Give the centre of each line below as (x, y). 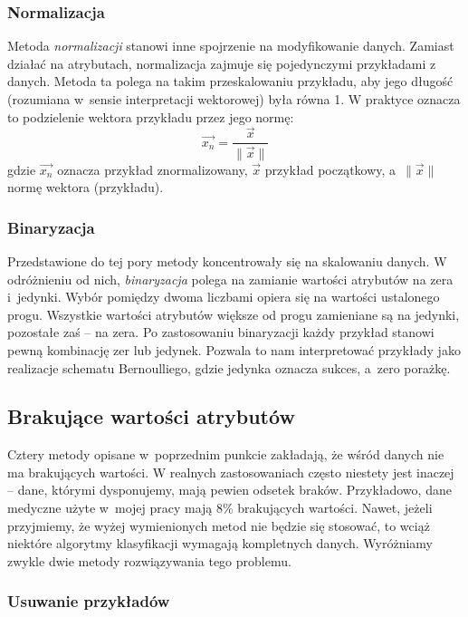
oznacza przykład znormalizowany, (153, 169)
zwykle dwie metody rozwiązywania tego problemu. (149, 560)
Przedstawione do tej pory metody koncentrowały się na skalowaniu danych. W (227, 260)
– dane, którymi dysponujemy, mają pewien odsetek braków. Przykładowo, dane (229, 490)
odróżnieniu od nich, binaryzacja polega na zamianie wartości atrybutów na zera (230, 279)
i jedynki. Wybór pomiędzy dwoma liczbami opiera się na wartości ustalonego (224, 297)
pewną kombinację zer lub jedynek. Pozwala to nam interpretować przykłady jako (234, 349)
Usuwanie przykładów (89, 601)
